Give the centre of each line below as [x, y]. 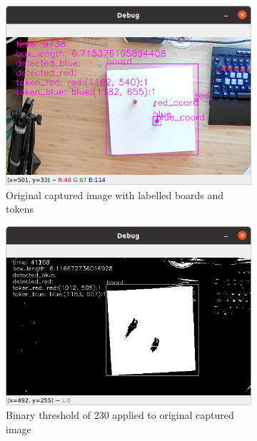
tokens [20, 209]
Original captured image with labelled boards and [115, 194]
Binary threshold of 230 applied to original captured [120, 415]
